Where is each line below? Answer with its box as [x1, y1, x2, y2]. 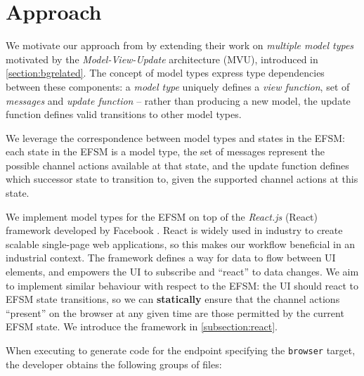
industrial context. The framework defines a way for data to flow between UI [6, 250, 336, 265]
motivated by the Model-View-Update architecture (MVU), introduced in [6, 51, 318, 66]
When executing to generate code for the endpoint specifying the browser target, [6, 343, 356, 357]
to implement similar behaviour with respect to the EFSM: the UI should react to [6, 278, 359, 292]
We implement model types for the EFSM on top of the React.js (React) [6, 209, 318, 223]
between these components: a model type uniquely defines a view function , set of [6, 79, 350, 93]
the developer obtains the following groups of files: [6, 356, 222, 371]
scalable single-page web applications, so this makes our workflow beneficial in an [6, 236, 356, 251]
